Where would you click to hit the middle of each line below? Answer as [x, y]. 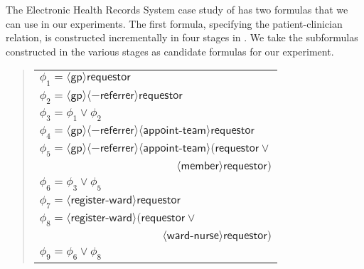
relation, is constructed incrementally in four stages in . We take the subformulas [182, 37]
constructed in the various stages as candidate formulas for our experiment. [170, 51]
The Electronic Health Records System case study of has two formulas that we [177, 9]
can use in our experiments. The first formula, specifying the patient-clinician [174, 23]
